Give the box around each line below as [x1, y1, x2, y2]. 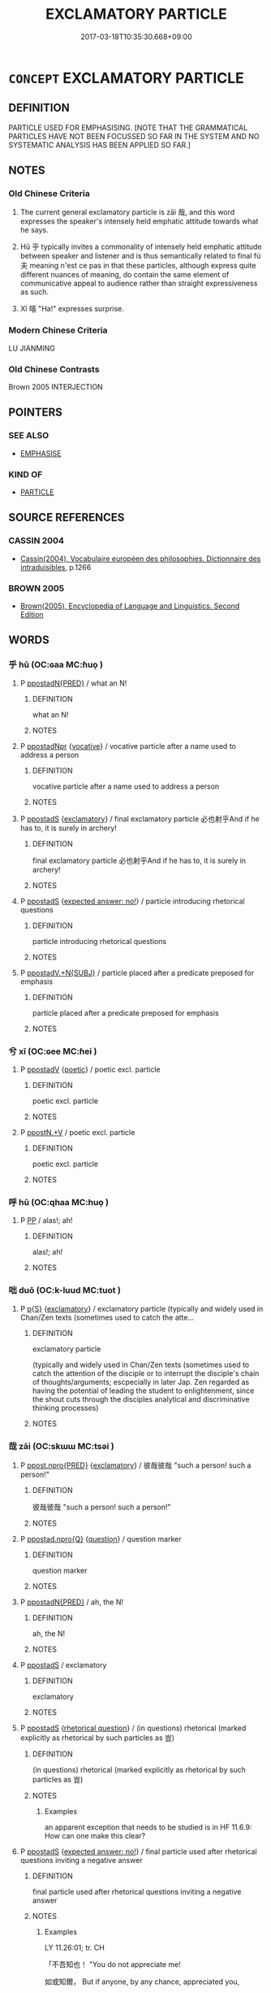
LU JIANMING [8, 343, 55, 353]
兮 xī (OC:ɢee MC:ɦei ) [8, 1046, 97, 1057]
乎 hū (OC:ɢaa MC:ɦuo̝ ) [8, 659, 104, 671]
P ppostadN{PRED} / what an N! [19, 678, 127, 688]
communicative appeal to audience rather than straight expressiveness [19, 278, 258, 289]
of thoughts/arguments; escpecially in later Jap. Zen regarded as [32, 1377, 250, 1386]
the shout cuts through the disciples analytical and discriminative [32, 1394, 250, 1403]
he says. [19, 225, 49, 235]
